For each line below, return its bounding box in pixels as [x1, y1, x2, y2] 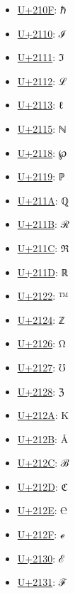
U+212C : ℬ [17, 455, 69, 470]
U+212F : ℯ [17, 527, 65, 542]
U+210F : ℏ [17, 2, 67, 16]
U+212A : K [17, 408, 69, 423]
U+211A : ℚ [17, 192, 69, 207]
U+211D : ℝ [17, 264, 69, 279]
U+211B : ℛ [17, 217, 69, 232]
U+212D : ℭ [17, 479, 68, 494]
